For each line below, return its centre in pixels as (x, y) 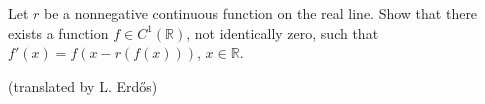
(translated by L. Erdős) (83, 85)
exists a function (58, 32)
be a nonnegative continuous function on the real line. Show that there (261, 13)
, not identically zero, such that (282, 32)
